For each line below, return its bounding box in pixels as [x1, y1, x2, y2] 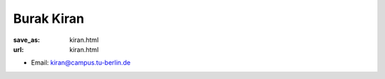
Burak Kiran [13, 11, 85, 26]
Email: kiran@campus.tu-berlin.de [31, 58, 131, 67]
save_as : [13, 36, 41, 44]
